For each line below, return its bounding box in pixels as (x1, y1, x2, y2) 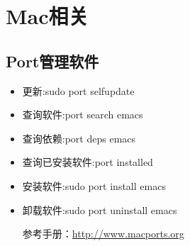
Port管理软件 (6, 50, 99, 72)
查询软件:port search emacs (22, 107, 143, 122)
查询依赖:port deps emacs (22, 130, 136, 145)
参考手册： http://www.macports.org (22, 226, 184, 241)
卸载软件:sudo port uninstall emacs (22, 202, 177, 217)
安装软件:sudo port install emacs (22, 178, 166, 193)
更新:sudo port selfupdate (22, 83, 135, 98)
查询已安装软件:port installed (22, 155, 153, 169)
